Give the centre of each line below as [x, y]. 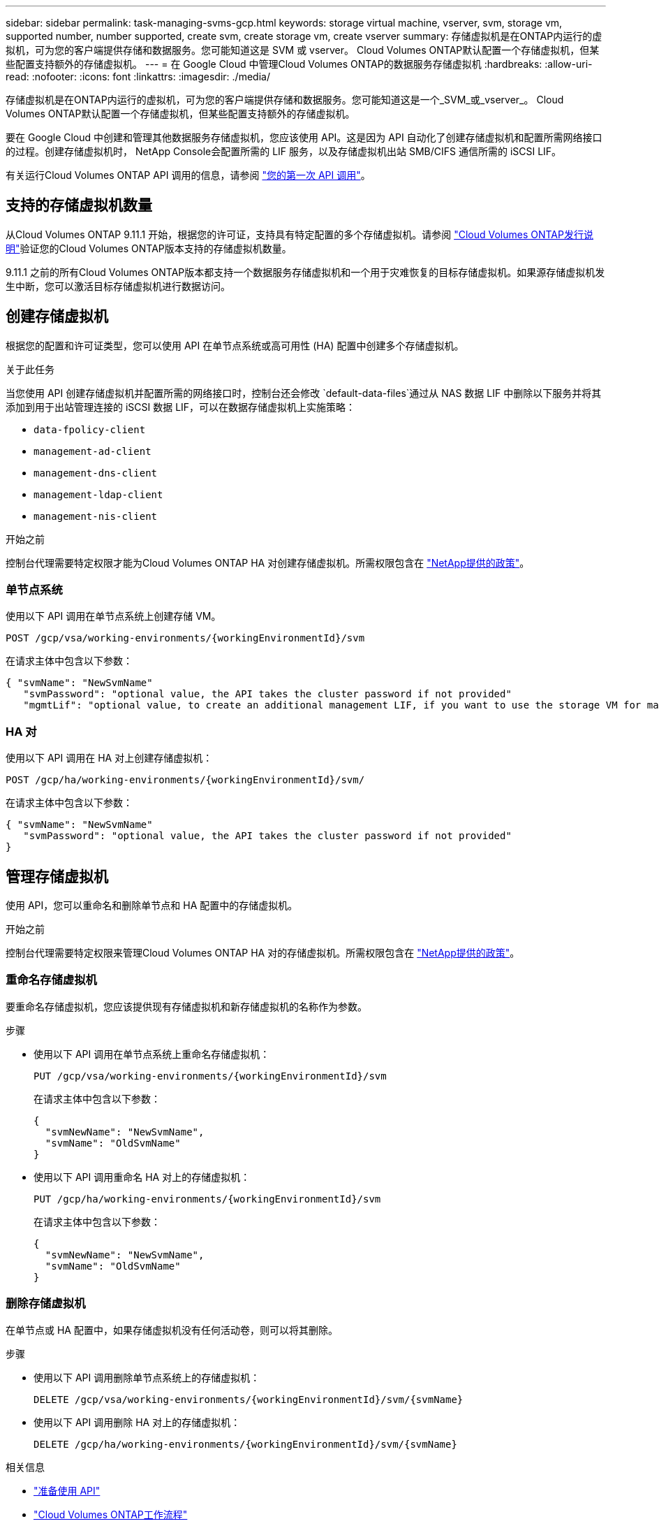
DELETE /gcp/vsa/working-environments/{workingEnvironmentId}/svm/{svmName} [249, 1399]
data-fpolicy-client [90, 429]
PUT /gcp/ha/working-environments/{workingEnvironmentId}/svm [207, 1199]
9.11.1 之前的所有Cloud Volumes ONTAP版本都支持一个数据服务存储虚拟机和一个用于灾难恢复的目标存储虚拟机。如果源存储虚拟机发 [305, 272]
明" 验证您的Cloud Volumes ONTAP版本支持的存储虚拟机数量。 [149, 248]
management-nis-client [96, 516]
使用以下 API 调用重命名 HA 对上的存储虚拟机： [142, 1177]
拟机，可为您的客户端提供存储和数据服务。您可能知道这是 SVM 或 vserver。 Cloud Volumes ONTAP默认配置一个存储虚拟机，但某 [303, 50]
